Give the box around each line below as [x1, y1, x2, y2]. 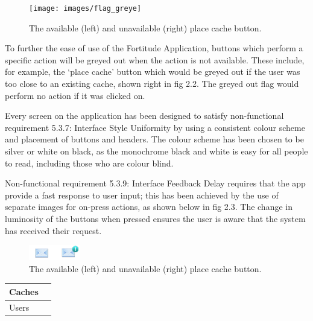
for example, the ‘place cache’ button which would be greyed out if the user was [5, 65, 300, 78]
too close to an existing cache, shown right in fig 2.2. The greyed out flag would [5, 77, 299, 90]
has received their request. [5, 224, 102, 237]
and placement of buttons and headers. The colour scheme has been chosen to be [5, 133, 304, 145]
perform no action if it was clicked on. [5, 89, 145, 101]
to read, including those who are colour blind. [5, 156, 174, 169]
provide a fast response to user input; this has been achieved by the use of [5, 188, 279, 201]
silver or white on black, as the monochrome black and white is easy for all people [5, 145, 308, 157]
